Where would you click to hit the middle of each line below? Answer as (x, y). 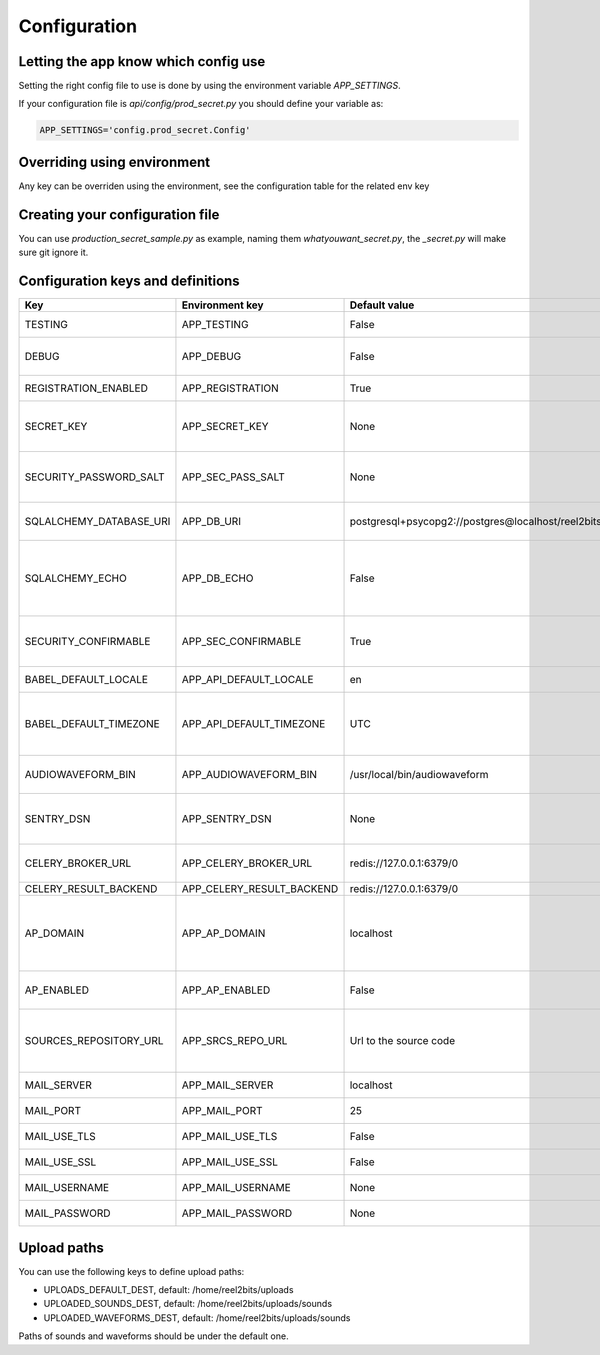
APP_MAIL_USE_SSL (230, 1162)
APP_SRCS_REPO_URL (234, 1041)
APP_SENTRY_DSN (226, 819)
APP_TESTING (215, 325)
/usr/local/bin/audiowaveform (419, 775)
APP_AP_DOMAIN (223, 933)
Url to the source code (402, 1041)
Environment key (222, 305)
